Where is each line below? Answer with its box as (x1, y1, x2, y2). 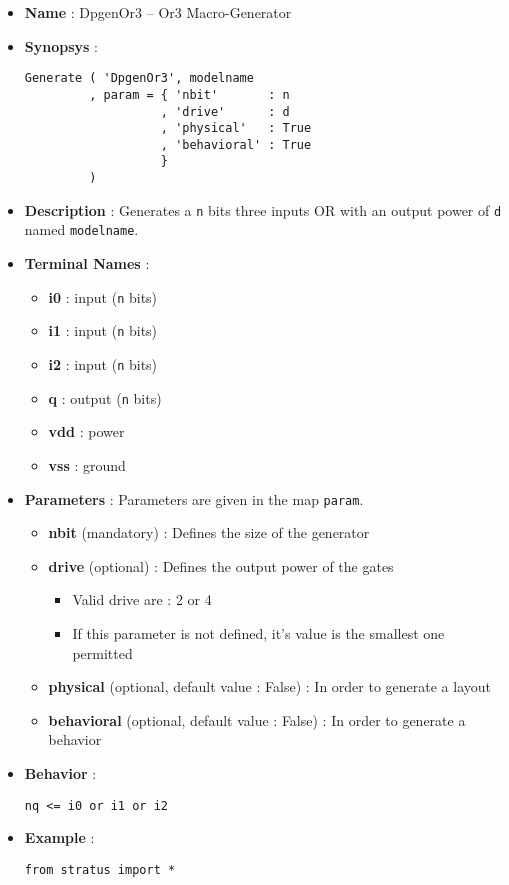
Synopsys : (24, 35, 98, 56)
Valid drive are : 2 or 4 (72, 589, 212, 610)
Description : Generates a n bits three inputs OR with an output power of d (24, 199, 502, 220)
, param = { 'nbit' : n (89, 87, 290, 102)
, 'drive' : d (160, 104, 290, 119)
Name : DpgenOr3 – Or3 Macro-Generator (24, 2, 292, 22)
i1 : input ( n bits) (48, 320, 158, 341)
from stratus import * (24, 862, 176, 877)
